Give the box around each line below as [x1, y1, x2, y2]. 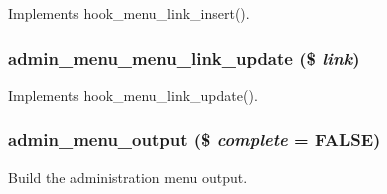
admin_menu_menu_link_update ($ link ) [8, 45, 360, 70]
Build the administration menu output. [8, 166, 248, 187]
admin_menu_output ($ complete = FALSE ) [8, 127, 381, 152]
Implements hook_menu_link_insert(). [8, 3, 250, 23]
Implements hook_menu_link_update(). [8, 84, 258, 105]
